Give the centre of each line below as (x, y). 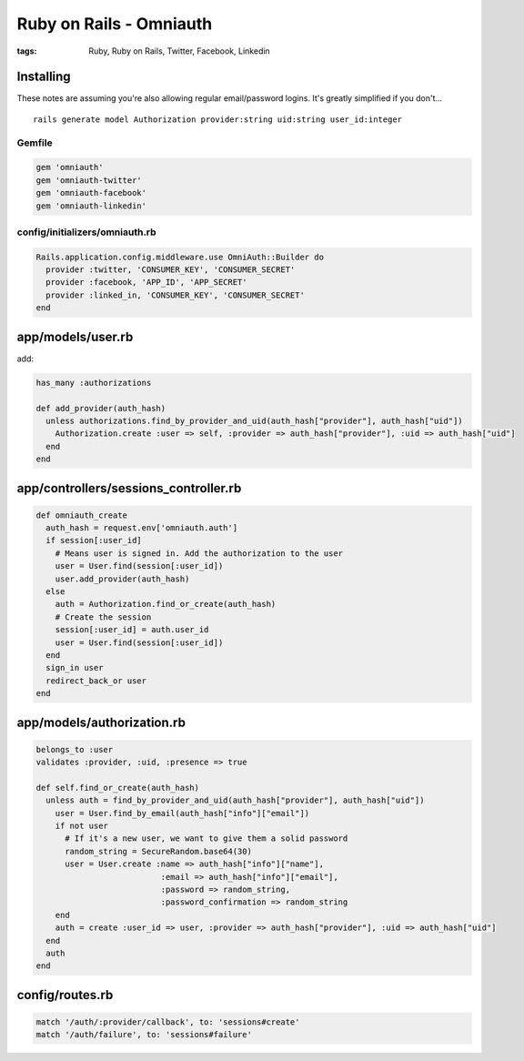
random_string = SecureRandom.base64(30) (158, 851)
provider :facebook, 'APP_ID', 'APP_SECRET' (146, 283)
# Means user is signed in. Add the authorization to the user (199, 553)
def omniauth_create (81, 515)
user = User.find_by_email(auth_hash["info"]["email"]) (182, 813)
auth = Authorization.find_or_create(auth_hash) (166, 604)
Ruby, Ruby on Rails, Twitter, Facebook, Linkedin (179, 51)
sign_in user (75, 668)
